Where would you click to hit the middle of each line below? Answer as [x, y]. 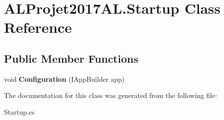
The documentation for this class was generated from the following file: [111, 95]
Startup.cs [19, 111]
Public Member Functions [71, 58]
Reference [38, 27]
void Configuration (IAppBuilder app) [64, 79]
